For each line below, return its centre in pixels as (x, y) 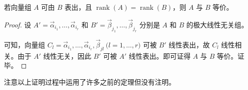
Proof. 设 (18, 24)
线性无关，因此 (67, 56)
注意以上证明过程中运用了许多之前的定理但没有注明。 (90, 81)
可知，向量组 (25, 44)
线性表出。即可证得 (160, 56)
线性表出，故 (189, 44)
